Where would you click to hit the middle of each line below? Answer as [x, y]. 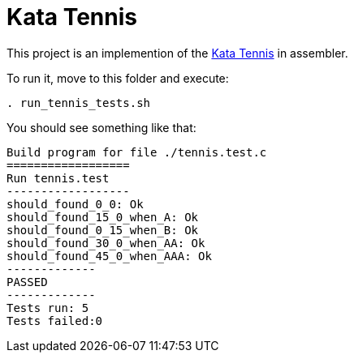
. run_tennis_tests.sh [79, 103]
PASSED [27, 282]
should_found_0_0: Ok [75, 204]
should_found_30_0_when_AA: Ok [106, 243]
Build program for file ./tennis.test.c [137, 152]
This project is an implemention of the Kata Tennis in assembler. [177, 53]
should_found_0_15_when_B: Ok [103, 230]
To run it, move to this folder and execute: [118, 78]
